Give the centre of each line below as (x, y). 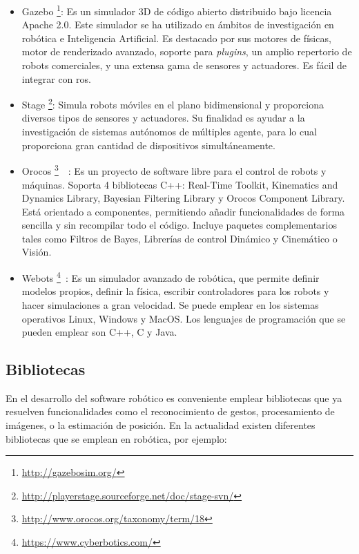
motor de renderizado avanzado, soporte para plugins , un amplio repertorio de (187, 51)
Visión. (37, 252)
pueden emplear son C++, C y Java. (99, 332)
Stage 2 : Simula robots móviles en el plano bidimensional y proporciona (173, 103)
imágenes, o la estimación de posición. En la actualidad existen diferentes (161, 425)
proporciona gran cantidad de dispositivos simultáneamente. (148, 145)
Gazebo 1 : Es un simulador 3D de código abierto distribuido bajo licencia (177, 10)
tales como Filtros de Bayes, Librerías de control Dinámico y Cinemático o (179, 238)
